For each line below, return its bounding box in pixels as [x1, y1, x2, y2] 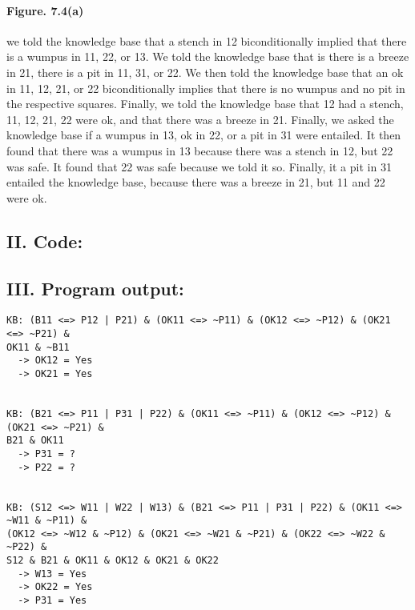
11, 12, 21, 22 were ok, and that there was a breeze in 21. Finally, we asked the [6, 110, 394, 127]
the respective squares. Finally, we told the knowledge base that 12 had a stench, [6, 95, 404, 112]
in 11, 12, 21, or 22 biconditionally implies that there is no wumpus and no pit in [6, 79, 405, 96]
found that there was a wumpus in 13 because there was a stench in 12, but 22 [6, 142, 393, 159]
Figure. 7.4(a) [6, 2, 84, 18]
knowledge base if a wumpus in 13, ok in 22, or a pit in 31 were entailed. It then [6, 126, 401, 143]
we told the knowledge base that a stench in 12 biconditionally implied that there [6, 32, 407, 49]
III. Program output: [6, 275, 184, 300]
